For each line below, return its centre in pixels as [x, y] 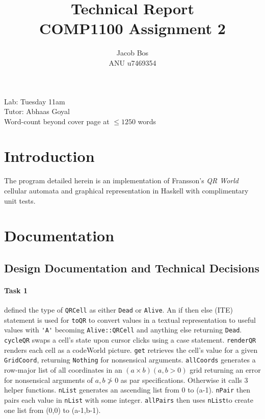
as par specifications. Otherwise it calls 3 [184, 380]
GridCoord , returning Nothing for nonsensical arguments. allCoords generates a [130, 360]
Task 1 [16, 290]
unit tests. [20, 200]
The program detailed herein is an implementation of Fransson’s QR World [122, 180]
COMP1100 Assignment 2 [132, 28]
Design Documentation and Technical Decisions [132, 268]
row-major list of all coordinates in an [63, 370]
